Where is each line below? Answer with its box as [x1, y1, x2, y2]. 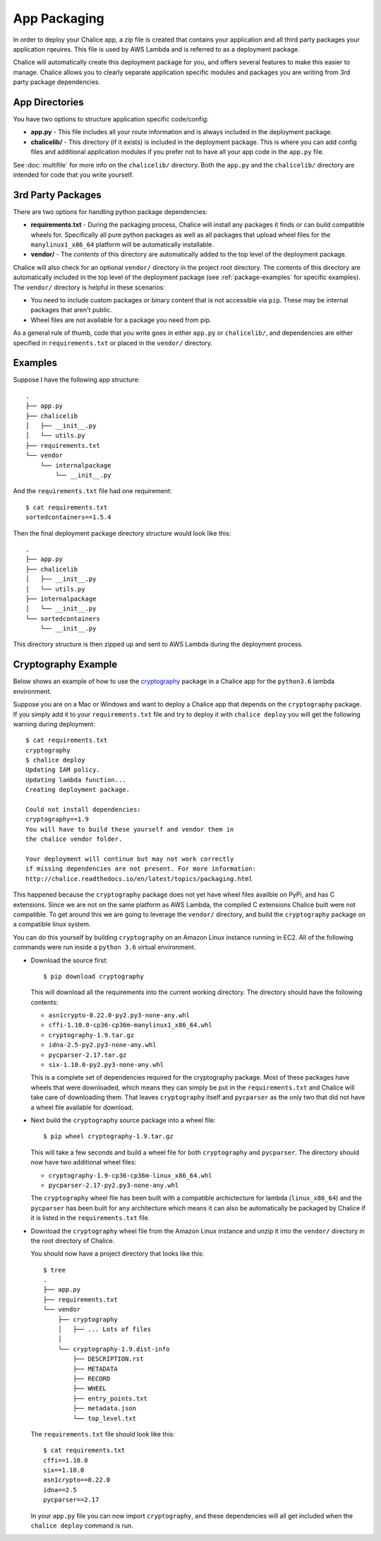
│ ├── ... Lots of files [57, 1326, 152, 1333]
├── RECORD [73, 1374, 111, 1383]
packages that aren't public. [30, 306, 112, 314]
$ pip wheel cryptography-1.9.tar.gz [43, 1133, 174, 1140]
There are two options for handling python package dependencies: [13, 207, 208, 215]
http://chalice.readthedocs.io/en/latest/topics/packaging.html [25, 875, 253, 882]
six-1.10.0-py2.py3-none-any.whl [48, 1061, 164, 1069]
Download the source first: [30, 956, 109, 964]
